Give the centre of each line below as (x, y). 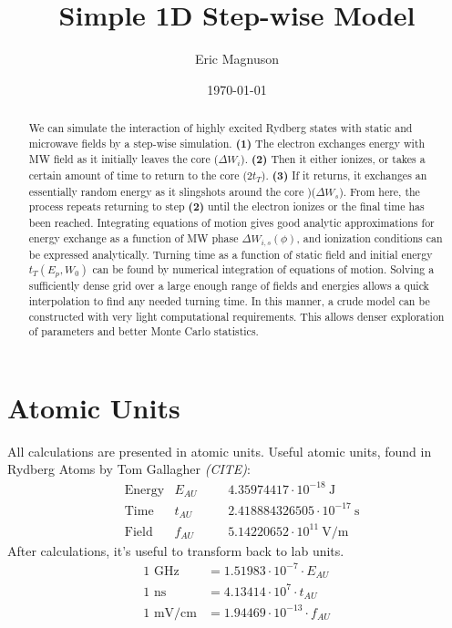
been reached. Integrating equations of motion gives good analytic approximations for (231, 223)
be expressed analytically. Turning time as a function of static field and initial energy (231, 254)
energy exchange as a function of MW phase (134, 237)
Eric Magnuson (237, 59)
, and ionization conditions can (370, 237)
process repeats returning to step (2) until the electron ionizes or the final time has (226, 207)
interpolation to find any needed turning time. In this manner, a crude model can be (229, 300)
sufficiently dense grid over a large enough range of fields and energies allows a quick (229, 286)
